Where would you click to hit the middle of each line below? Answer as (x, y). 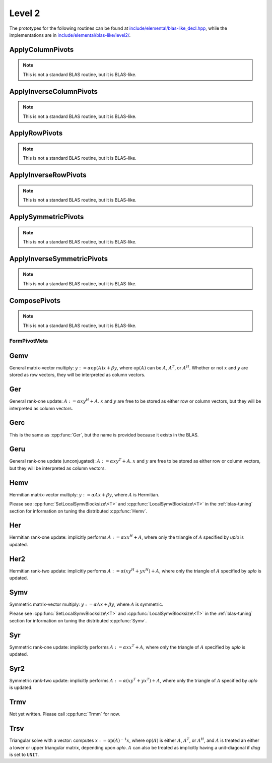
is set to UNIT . (24, 755)
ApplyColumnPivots (42, 50)
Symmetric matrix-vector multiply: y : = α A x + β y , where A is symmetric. (86, 604)
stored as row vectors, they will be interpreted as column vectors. (77, 375)
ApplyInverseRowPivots (48, 175)
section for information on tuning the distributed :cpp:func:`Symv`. (78, 620)
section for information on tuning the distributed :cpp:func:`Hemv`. (78, 511)
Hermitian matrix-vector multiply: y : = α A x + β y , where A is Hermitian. (84, 494)
